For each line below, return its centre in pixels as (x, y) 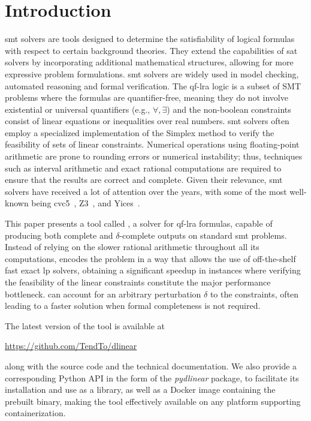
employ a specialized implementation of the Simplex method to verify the (140, 132)
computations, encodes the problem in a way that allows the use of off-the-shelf (150, 258)
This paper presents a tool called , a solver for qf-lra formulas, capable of (139, 223)
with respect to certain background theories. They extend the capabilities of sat (151, 50)
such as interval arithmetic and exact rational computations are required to (143, 168)
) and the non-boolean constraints (229, 109)
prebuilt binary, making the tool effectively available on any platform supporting (153, 401)
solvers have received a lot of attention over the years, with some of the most (146, 191)
